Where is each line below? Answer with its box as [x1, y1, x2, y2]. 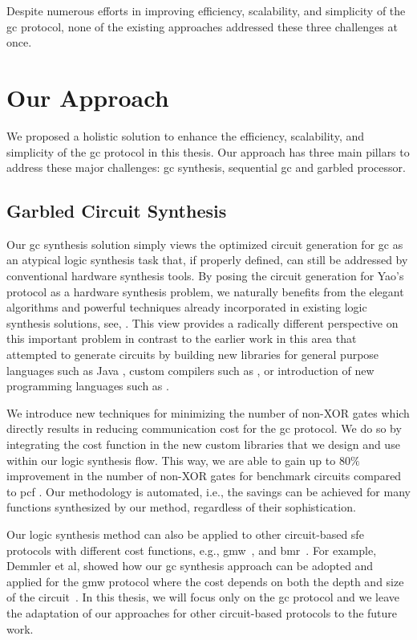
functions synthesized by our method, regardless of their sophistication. [6, 499, 356, 516]
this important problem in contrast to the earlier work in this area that [6, 330, 357, 347]
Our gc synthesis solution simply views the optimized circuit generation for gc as [6, 235, 403, 252]
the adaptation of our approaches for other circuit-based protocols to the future [6, 604, 398, 621]
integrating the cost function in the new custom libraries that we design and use [6, 436, 400, 453]
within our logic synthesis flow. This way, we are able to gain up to [6, 451, 336, 468]
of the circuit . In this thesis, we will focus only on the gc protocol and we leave [6, 589, 399, 605]
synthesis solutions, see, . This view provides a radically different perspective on [6, 314, 399, 331]
